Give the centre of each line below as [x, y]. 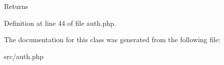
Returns [16, 6]
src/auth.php [24, 56]
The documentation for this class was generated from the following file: [112, 39]
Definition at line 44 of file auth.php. [60, 23]
